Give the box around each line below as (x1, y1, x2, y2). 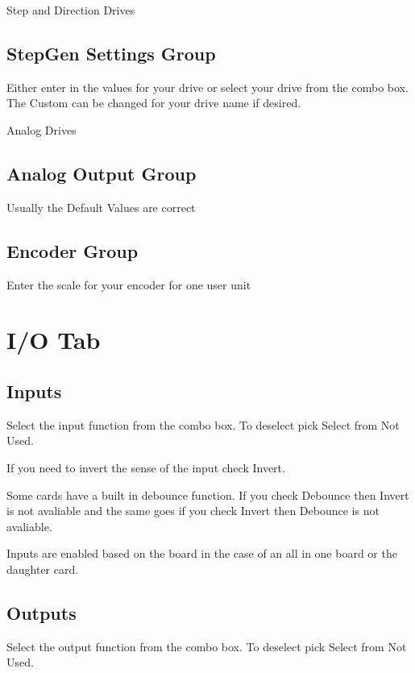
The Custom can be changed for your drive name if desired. (6, 94, 301, 111)
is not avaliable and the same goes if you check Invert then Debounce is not (6, 502, 380, 519)
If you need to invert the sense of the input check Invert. (6, 459, 285, 476)
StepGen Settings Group (6, 40, 216, 65)
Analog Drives (6, 121, 77, 138)
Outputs (6, 600, 77, 625)
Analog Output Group (6, 160, 197, 185)
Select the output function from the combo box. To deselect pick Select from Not (6, 638, 407, 654)
